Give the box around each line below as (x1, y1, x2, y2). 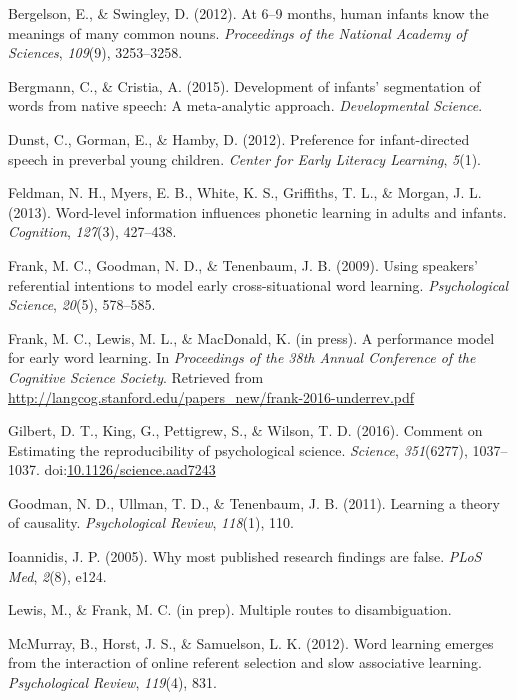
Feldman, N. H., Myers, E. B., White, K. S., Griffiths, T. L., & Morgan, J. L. (8, 182, 482, 203)
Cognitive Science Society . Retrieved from (8, 366, 264, 387)
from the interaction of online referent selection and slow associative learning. (8, 652, 482, 673)
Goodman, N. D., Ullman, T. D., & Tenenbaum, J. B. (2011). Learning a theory (8, 492, 500, 513)
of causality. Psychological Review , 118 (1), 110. (8, 512, 294, 533)
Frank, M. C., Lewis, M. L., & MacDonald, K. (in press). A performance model (8, 327, 495, 348)
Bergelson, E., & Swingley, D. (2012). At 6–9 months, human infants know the (8, 3, 489, 23)
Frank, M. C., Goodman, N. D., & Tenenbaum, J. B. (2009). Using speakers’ (8, 254, 478, 275)
